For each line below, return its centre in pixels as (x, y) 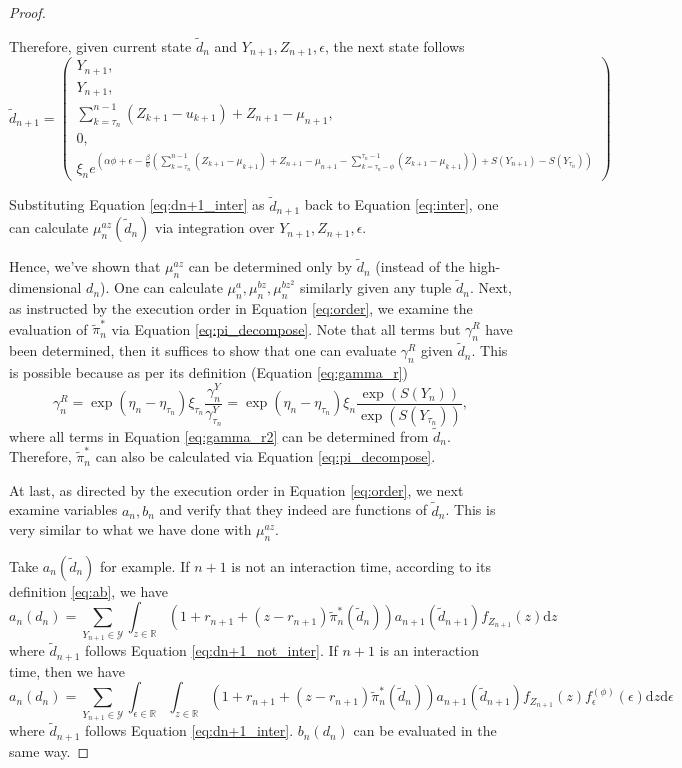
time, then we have (67, 670)
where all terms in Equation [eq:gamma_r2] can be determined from (219, 435)
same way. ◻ (49, 750)
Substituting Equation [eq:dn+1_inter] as (137, 204)
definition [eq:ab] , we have (89, 590)
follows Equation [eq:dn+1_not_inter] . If (211, 650)
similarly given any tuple (375, 287)
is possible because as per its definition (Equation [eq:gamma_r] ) (208, 372)
